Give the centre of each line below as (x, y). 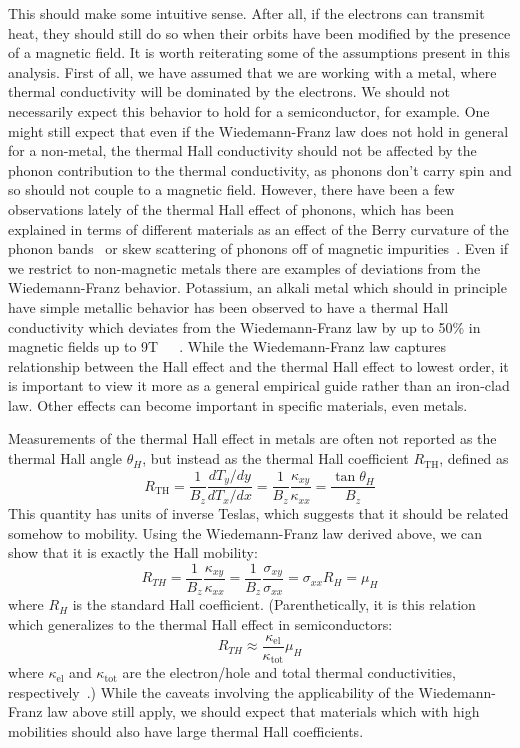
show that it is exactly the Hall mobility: (133, 552)
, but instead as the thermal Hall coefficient (275, 458)
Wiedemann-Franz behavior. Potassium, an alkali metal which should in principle (257, 287)
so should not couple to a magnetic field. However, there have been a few (231, 189)
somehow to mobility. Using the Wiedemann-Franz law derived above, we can (245, 532)
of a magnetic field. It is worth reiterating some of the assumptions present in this (259, 52)
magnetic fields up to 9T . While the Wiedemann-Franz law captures (227, 346)
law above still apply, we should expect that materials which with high (263, 711)
